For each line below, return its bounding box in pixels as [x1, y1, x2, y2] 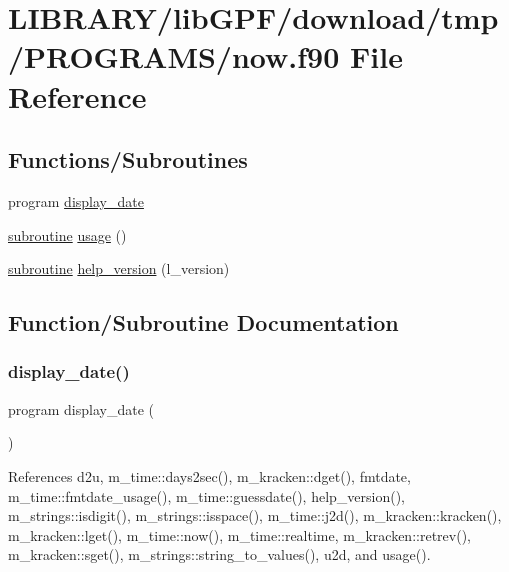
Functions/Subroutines [8, 144, 248, 175]
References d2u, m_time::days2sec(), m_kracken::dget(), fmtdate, [8, 465, 411, 486]
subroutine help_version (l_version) [8, 258, 230, 279]
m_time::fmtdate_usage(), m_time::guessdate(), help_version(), [8, 485, 406, 506]
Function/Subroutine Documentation [8, 307, 399, 338]
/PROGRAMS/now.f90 [8, 36, 340, 77]
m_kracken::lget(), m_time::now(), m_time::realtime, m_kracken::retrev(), [8, 524, 471, 545]
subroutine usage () [8, 224, 127, 245]
